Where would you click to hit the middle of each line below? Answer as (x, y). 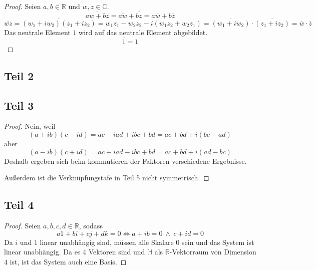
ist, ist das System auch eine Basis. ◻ (68, 261)
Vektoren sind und (117, 252)
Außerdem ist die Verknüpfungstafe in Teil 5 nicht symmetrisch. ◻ (107, 178)
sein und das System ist (218, 242)
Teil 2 (19, 75)
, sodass (91, 225)
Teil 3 (19, 105)
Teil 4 (19, 205)
